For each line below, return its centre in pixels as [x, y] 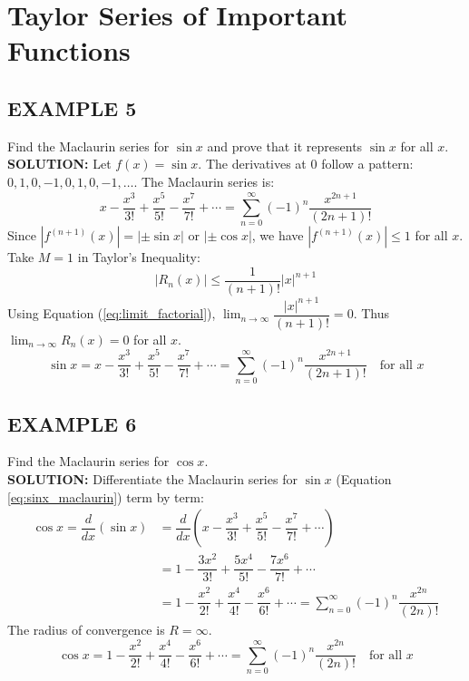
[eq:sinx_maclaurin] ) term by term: [106, 496]
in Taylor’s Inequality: [139, 257]
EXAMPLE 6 [72, 423]
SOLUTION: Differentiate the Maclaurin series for [152, 478]
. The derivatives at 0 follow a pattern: [306, 164]
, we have [278, 235]
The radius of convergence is [86, 630]
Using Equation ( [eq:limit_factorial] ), [112, 313]
